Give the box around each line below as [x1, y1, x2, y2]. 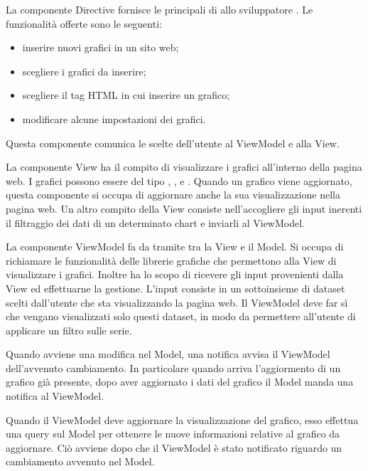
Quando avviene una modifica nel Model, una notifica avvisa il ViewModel [6, 346, 330, 361]
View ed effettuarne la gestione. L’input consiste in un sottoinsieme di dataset [6, 280, 345, 295]
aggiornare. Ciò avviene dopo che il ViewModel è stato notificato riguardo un [6, 440, 342, 455]
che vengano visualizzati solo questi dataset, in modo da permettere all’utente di [6, 309, 356, 324]
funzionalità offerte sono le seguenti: [6, 16, 162, 31]
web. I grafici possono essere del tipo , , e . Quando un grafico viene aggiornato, [6, 173, 352, 188]
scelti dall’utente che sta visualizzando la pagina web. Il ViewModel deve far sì [6, 295, 348, 309]
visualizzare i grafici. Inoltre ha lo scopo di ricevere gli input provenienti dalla [6, 267, 344, 282]
